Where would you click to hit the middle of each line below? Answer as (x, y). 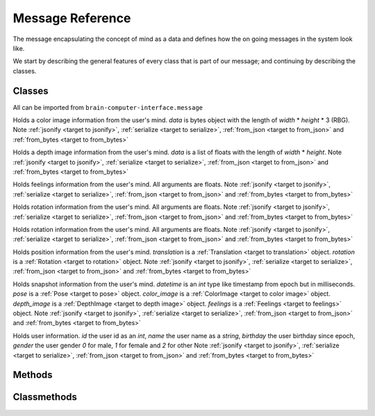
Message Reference (72, 18)
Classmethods (45, 397)
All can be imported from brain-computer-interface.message (108, 107)
